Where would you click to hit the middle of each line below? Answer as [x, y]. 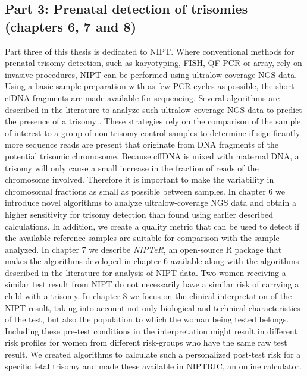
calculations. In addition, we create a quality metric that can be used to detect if [152, 226]
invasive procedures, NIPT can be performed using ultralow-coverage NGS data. [151, 74]
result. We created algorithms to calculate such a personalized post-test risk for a [153, 354]
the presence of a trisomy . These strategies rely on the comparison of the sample [153, 121]
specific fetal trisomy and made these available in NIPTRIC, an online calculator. [153, 366]
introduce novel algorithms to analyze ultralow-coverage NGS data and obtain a [151, 203]
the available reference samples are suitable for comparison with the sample [142, 238]
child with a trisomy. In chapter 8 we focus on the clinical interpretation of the [148, 296]
